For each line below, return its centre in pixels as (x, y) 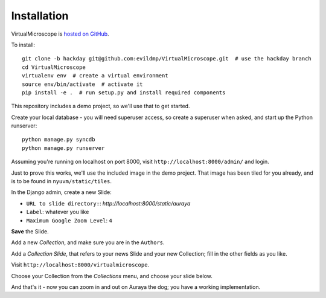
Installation (40, 16)
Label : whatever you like (58, 212)
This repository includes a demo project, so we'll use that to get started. (101, 106)
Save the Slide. (30, 231)
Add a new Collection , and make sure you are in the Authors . (88, 242)
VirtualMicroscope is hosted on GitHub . (60, 34)
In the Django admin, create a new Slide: (61, 192)
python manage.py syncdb (59, 140)
